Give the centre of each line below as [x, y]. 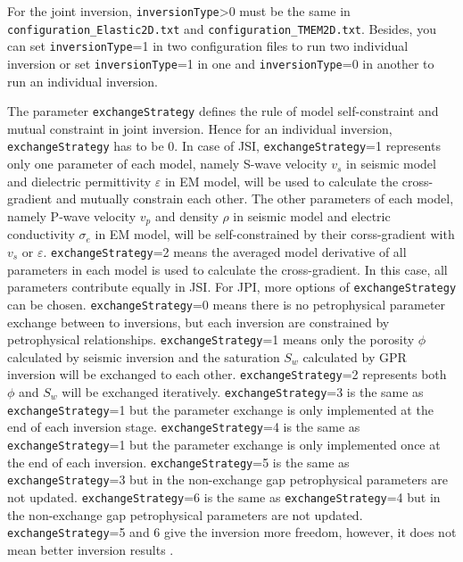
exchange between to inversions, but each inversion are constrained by [198, 322]
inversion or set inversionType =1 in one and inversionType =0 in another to [221, 63]
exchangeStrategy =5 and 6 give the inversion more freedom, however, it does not [232, 532]
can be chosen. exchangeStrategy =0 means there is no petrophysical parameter [227, 304]
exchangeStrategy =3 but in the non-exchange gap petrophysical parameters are [228, 479]
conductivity [41, 234]
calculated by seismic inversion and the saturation [144, 356]
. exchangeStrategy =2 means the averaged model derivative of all [225, 251]
